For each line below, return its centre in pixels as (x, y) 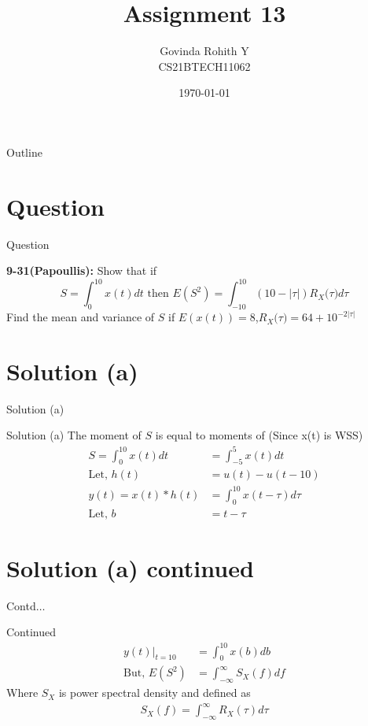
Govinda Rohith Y (204, 51)
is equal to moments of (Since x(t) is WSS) (259, 435)
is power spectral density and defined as (155, 693)
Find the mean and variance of (81, 317)
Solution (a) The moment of (74, 435)
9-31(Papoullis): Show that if (82, 270)
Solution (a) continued (130, 567)
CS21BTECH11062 (204, 66)
